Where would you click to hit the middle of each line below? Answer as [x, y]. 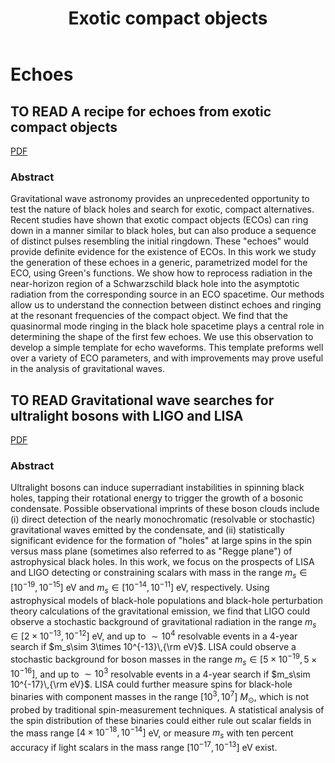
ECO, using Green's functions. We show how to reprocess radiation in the [161, 273]
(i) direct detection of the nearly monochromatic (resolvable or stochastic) [163, 519]
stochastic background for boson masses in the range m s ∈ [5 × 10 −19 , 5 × [164, 659]
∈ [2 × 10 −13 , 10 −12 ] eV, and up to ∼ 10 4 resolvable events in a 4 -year [154, 635]
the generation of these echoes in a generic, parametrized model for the [159, 263]
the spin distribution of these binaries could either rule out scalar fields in [161, 720]
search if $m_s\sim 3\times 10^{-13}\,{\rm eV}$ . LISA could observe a [153, 647]
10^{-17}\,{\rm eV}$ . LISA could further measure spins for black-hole [151, 684]
